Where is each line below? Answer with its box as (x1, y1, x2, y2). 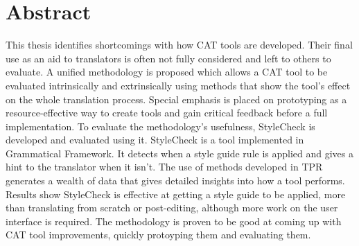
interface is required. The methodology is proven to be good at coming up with (6, 213, 342, 228)
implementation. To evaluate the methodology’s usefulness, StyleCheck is (6, 118, 315, 133)
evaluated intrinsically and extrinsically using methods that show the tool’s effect (6, 78, 351, 92)
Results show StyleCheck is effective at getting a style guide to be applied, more (6, 186, 346, 201)
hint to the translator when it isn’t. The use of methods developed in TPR (6, 159, 323, 174)
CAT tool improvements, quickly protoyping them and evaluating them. (6, 227, 311, 242)
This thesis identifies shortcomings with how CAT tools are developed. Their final (6, 37, 353, 52)
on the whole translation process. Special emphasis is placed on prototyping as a (6, 91, 347, 106)
